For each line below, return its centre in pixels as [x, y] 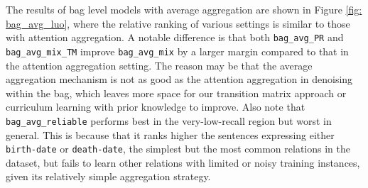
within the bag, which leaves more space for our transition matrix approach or [176, 93]
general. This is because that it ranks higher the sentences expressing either [170, 134]
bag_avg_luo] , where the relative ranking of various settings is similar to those [178, 23]
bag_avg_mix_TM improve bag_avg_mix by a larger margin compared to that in [177, 51]
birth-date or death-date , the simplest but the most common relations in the [178, 149]
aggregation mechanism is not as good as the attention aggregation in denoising [179, 79]
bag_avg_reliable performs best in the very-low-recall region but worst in [169, 120]
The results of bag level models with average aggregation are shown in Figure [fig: [184, 9]
